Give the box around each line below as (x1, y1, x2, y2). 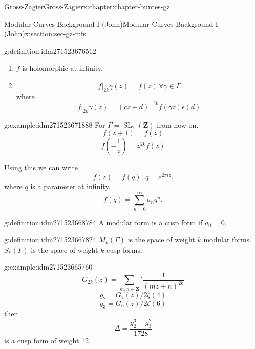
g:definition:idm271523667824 (4, 234, 96, 245)
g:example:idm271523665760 (4, 261, 93, 272)
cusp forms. (107, 244, 142, 255)
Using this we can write (4, 162, 78, 173)
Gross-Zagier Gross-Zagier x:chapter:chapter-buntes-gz (4, 1, 170, 11)
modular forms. (203, 234, 251, 245)
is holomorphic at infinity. (22, 63, 103, 73)
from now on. (157, 119, 199, 130)
